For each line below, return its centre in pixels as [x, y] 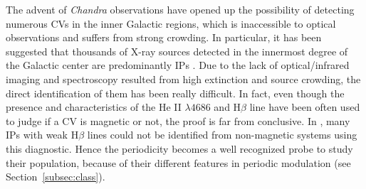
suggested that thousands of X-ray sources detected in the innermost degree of [177, 51]
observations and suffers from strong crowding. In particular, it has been [164, 37]
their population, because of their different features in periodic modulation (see [178, 162]
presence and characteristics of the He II [94, 107]
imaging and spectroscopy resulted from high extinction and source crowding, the [183, 79]
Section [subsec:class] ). [56, 177]
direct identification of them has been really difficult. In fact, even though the [175, 93]
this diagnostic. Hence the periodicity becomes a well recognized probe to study [179, 148]
